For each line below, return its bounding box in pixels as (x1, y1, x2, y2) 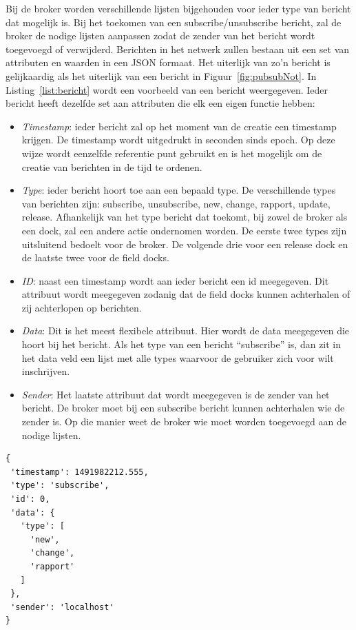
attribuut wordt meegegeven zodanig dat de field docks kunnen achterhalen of (21, 287, 350, 301)
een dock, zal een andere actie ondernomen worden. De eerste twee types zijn (21, 223, 347, 237)
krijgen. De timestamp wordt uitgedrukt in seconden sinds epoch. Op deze (21, 132, 335, 147)
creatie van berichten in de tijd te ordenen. (21, 159, 202, 174)
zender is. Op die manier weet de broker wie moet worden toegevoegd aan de (21, 414, 346, 429)
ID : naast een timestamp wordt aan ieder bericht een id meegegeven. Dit (21, 273, 329, 287)
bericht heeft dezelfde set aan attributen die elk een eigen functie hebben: (6, 96, 315, 110)
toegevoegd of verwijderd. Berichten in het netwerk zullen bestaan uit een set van (6, 41, 350, 56)
